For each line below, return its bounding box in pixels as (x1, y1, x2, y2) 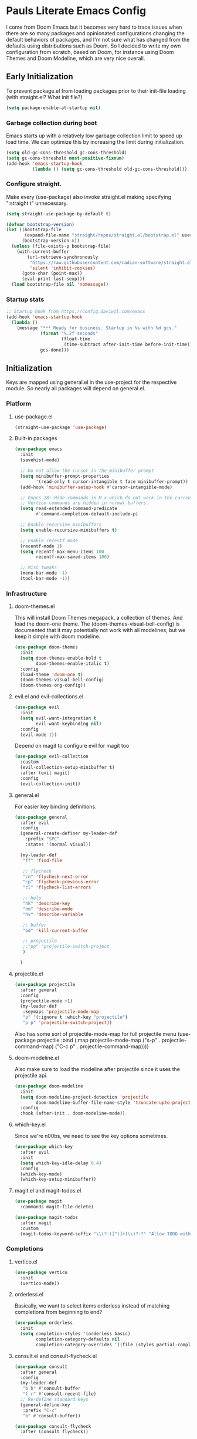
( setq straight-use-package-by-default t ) (6, 211, 111, 217)
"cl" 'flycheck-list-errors (22, 884, 91, 890)
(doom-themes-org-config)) (20, 683, 86, 688)
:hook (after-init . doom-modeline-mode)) (20, 1110, 125, 1116)
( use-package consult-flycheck (14, 1423, 91, 1430)
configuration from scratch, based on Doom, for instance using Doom (6, 48, 174, 55)
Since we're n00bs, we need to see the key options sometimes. (14, 1133, 168, 1140)
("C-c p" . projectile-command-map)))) (55, 1043, 150, 1050)
